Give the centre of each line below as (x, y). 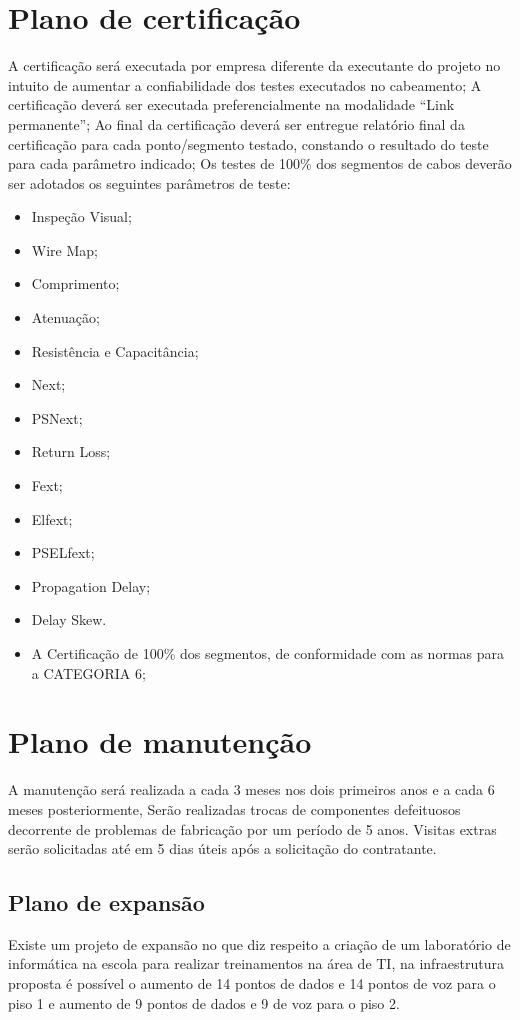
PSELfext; (63, 552)
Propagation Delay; (91, 585)
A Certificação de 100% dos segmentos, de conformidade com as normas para (267, 653)
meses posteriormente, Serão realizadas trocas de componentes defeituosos (234, 808)
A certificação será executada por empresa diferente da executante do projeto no (254, 65)
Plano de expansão (106, 902)
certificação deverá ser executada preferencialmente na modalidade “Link (231, 104)
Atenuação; (65, 317)
